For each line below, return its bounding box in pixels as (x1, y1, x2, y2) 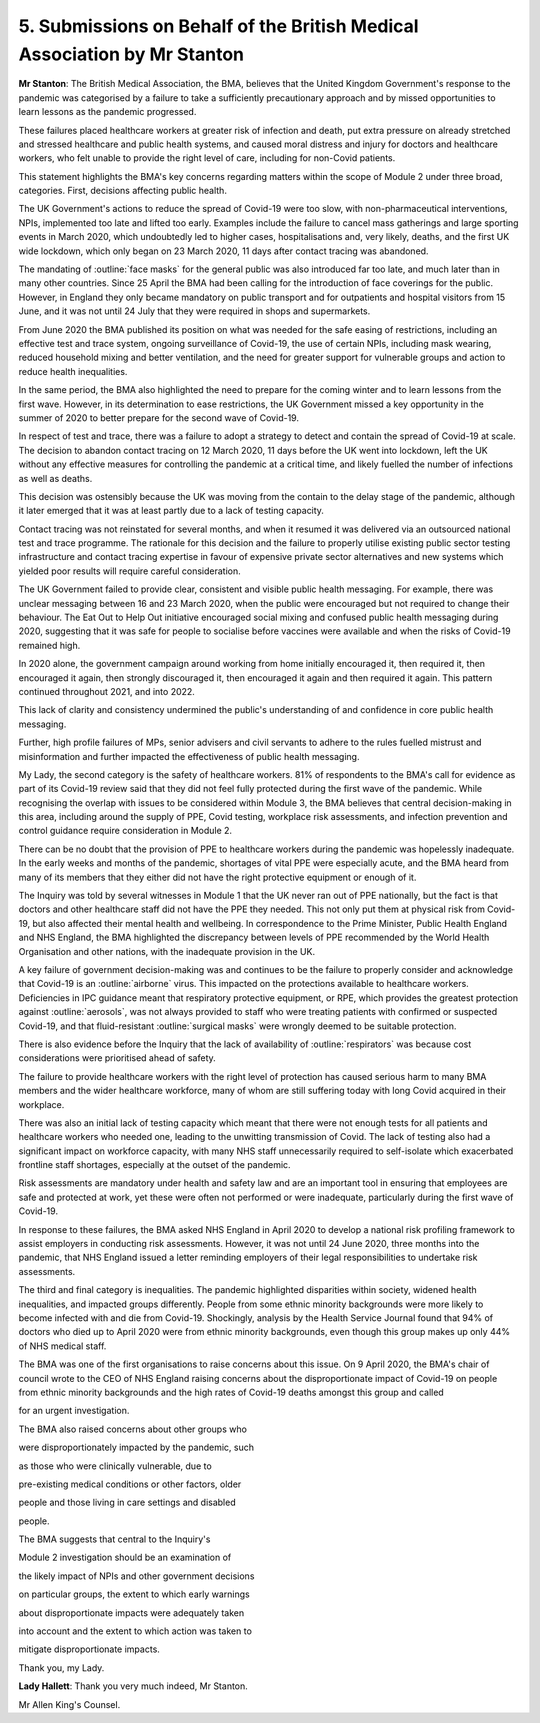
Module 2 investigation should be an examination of (18, 1551, 232, 1564)
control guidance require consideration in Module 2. (18, 825, 233, 837)
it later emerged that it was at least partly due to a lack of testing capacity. (18, 505, 325, 517)
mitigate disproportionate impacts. (18, 1643, 160, 1655)
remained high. (18, 639, 81, 651)
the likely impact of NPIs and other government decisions (18, 1570, 255, 1582)
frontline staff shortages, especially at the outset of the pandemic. (18, 1159, 291, 1171)
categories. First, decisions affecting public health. (18, 185, 227, 197)
